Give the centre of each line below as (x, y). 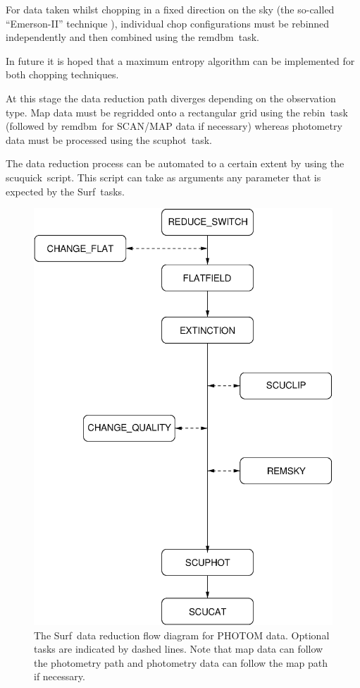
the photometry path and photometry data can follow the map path (181, 662)
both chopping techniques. (62, 74)
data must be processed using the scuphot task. (109, 139)
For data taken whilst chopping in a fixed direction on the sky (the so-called (170, 9)
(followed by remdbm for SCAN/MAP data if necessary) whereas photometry (174, 126)
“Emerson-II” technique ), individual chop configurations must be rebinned (168, 23)
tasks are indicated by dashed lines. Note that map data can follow (179, 649)
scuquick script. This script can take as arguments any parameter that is (163, 177)
